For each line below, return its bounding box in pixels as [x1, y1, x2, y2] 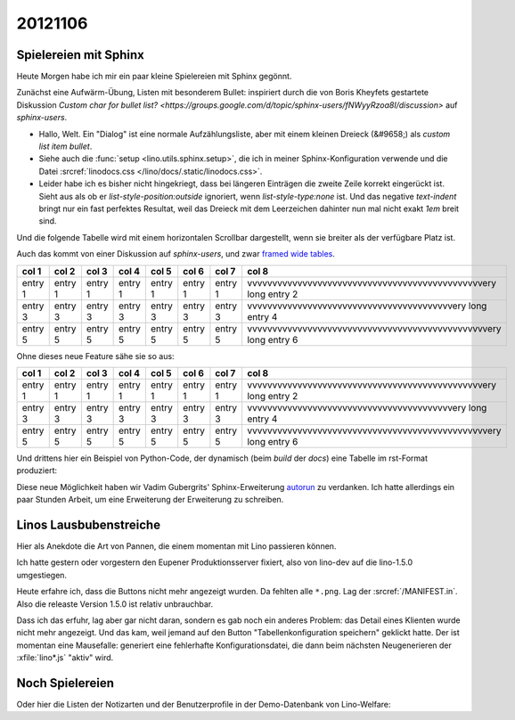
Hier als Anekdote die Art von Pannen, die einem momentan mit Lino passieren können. [16, 541, 337, 552]
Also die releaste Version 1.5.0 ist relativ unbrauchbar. [16, 598, 214, 610]
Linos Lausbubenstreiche [16, 517, 160, 532]
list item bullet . [38, 141, 93, 151]
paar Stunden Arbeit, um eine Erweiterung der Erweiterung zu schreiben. [16, 495, 284, 505]
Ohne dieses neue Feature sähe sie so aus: [16, 350, 175, 361]
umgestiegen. [16, 569, 67, 580]
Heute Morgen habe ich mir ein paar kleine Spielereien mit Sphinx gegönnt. [16, 71, 292, 82]
